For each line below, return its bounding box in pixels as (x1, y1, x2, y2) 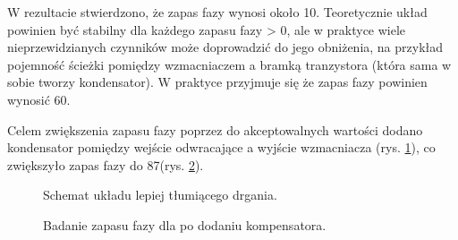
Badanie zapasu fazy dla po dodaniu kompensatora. (43, 215, 327, 234)
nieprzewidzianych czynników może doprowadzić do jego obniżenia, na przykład (7, 38, 444, 56)
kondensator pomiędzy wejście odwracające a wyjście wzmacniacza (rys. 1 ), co (7, 138, 436, 157)
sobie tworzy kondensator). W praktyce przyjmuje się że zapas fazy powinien (7, 73, 428, 91)
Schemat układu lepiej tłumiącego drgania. (43, 185, 277, 204)
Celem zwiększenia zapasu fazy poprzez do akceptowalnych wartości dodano (7, 120, 423, 139)
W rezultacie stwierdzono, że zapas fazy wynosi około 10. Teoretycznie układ (7, 3, 428, 21)
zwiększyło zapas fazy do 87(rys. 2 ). (7, 155, 204, 174)
